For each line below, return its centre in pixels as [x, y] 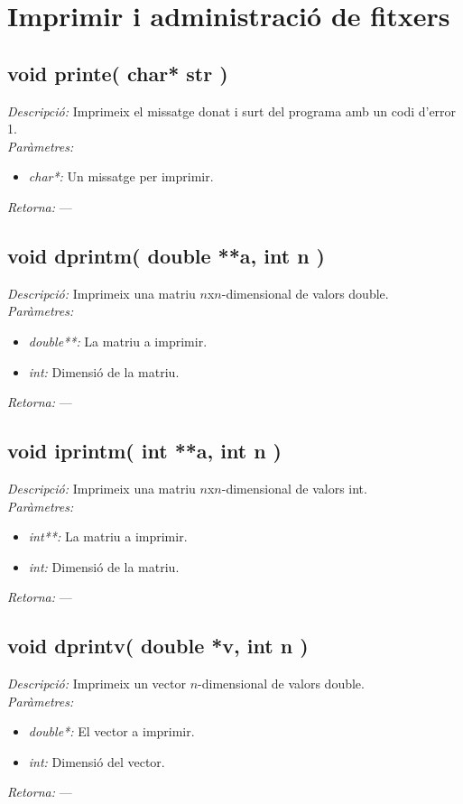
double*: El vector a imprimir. [111, 731]
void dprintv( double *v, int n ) [158, 646]
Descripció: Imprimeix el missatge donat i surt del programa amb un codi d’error [232, 111]
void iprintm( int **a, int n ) [144, 451]
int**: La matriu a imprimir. [108, 536]
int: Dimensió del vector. [97, 761]
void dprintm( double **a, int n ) [166, 255]
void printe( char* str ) [118, 73]
